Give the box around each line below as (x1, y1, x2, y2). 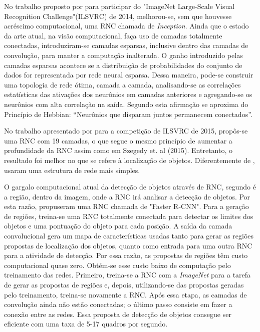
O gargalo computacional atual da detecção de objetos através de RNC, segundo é (4, 181, 256, 192)
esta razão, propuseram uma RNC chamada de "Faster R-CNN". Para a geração (4, 201, 249, 211)
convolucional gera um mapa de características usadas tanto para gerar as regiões (4, 230, 254, 241)
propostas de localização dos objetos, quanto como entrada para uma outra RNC (4, 240, 252, 250)
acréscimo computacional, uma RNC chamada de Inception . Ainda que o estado (4, 20, 249, 31)
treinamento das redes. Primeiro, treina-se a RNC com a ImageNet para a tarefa (4, 269, 251, 280)
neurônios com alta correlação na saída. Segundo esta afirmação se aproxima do (4, 98, 248, 109)
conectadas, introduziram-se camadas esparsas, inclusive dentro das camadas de (4, 40, 248, 50)
